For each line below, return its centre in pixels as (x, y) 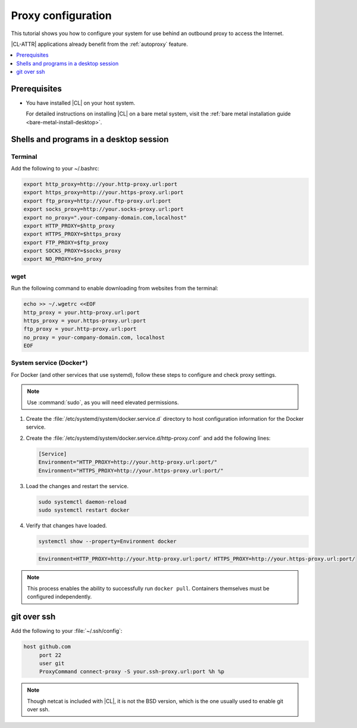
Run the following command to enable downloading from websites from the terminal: (115, 288)
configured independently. (59, 597)
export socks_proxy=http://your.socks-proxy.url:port (104, 209)
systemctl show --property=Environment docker (107, 541)
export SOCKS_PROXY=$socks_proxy (72, 251)
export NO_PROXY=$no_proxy (63, 259)
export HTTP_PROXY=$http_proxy (69, 226)
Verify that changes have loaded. (66, 525)
